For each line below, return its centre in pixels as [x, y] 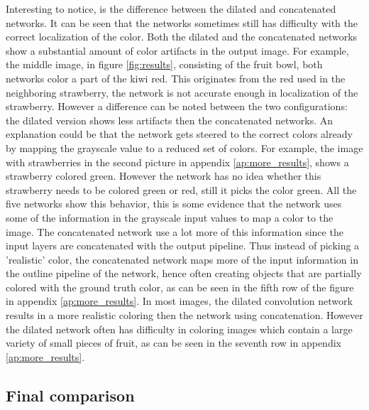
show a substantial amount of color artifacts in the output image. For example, [177, 50]
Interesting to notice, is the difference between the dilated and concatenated [171, 9]
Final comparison [70, 395]
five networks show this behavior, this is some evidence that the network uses [174, 204]
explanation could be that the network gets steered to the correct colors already [179, 134]
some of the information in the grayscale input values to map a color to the [170, 217]
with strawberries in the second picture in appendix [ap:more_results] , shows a [177, 162]
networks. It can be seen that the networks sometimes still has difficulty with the [182, 22]
